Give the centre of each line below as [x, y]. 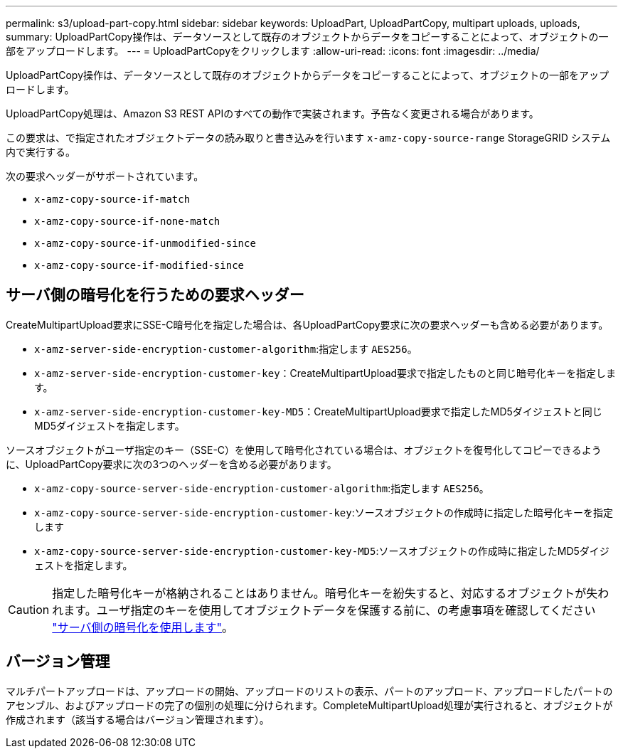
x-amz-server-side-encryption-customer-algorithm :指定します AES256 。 [226, 349]
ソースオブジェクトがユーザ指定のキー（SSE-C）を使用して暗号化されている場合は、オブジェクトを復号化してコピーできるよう [304, 450]
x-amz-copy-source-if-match [112, 199]
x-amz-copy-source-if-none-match [127, 221]
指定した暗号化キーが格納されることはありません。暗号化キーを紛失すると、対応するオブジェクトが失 [325, 593]
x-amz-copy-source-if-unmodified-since [145, 243]
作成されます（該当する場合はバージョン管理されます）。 [138, 719]
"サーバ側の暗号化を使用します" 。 [143, 627]
